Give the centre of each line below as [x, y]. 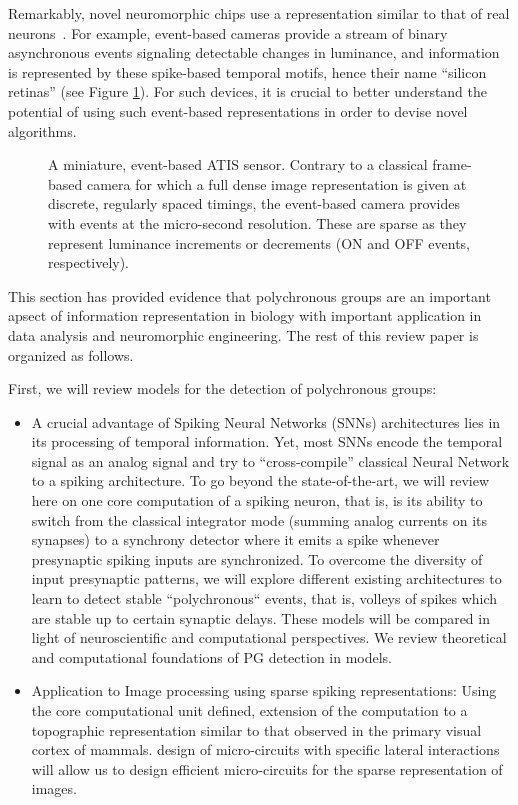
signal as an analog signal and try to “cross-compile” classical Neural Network [270, 460]
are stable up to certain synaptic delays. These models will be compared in [260, 617]
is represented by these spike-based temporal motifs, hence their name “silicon [247, 71]
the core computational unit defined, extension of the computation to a [249, 710]
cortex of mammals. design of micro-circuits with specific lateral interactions [265, 749]
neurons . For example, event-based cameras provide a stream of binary [228, 32]
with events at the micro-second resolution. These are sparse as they [257, 222]
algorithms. [42, 130]
